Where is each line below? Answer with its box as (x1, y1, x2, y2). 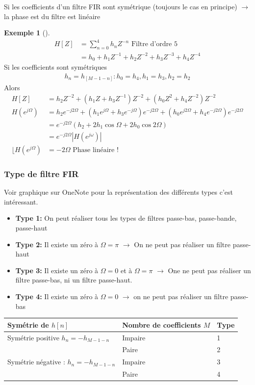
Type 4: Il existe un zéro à (15, 291, 99, 302)
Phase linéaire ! (73, 147, 119, 154)
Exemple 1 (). (4, 27, 50, 38)
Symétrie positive (7, 332, 59, 342)
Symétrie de (7, 319, 49, 330)
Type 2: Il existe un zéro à (15, 239, 99, 249)
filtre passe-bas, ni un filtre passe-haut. (15, 275, 132, 285)
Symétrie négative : (7, 357, 65, 367)
